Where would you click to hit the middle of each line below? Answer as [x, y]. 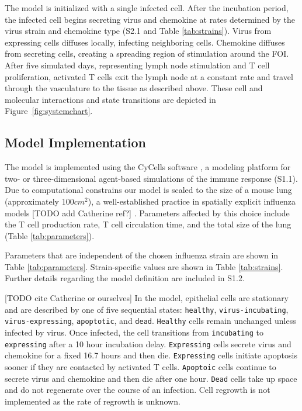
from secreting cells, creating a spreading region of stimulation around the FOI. [147, 53]
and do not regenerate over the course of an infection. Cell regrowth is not [138, 390]
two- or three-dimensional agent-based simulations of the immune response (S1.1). [151, 178]
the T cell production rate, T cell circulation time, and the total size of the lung [148, 224]
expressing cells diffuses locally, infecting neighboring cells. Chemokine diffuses [145, 42]
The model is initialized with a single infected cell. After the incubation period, [147, 8]
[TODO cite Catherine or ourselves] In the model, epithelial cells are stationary [147, 298]
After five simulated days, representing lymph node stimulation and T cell [137, 65]
